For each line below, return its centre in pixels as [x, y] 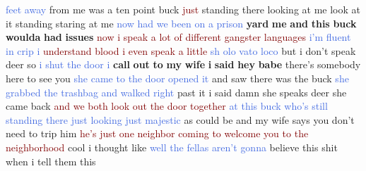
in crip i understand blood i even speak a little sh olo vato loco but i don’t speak [181, 50]
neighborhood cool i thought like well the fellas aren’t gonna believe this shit [172, 147]
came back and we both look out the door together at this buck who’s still [167, 106]
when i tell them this [51, 161]
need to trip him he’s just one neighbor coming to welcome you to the [157, 133]
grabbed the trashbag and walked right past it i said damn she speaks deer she [176, 92]
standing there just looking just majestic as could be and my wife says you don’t [180, 119]
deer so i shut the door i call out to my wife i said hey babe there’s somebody [183, 64]
